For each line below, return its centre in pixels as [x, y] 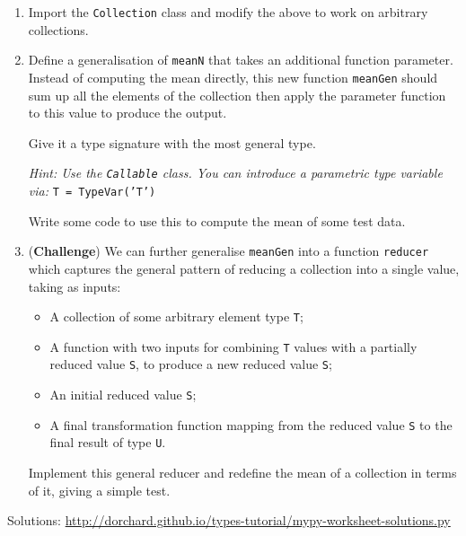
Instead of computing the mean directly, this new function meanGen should [233, 77]
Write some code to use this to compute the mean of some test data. [217, 220]
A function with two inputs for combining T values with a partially [233, 346]
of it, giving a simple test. [99, 490]
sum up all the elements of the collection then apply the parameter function [237, 95]
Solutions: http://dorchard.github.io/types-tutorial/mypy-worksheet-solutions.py [229, 520]
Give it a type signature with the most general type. [172, 142]
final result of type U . [108, 442]
